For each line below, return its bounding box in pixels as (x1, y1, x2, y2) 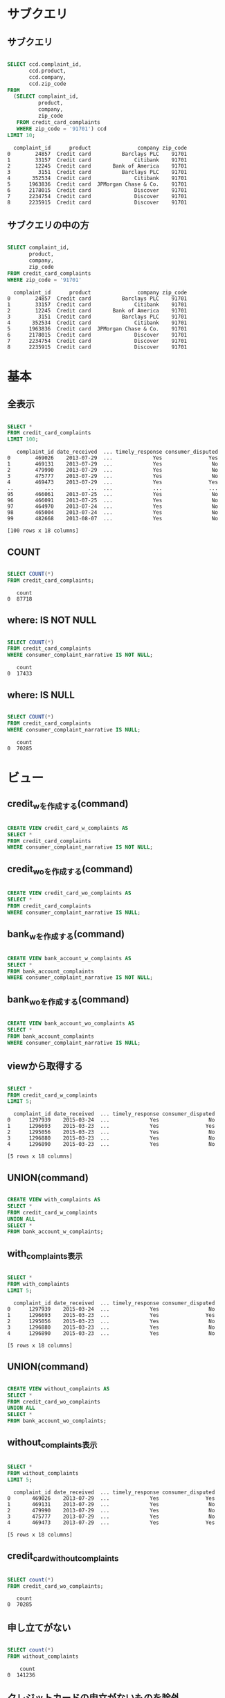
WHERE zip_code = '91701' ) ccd (16, 125, 107, 132)
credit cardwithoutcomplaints (7, 1550, 119, 1564)
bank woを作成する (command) (7, 993, 129, 1007)
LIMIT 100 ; (7, 436, 39, 443)
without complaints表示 (7, 1437, 98, 1450)
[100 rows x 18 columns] (7, 527, 79, 534)
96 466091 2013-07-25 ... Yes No (7, 497, 218, 504)
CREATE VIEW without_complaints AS (7, 1385, 110, 1392)
